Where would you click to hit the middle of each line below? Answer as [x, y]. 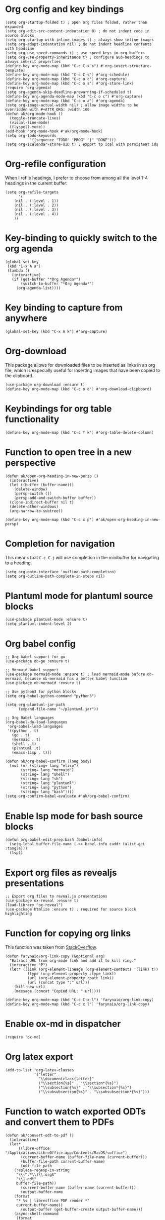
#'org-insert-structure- [126, 66]
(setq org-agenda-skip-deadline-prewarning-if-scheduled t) [69, 92]
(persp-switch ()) [33, 494]
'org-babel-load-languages [35, 727]
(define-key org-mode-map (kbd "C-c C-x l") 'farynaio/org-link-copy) [80, 1000]
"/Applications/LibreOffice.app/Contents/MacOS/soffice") [66, 1153]
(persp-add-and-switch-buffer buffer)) [55, 498]
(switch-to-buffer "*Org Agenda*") [57, 284]
